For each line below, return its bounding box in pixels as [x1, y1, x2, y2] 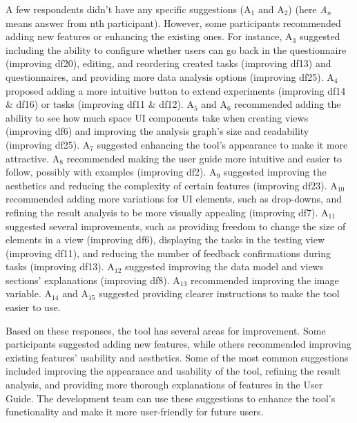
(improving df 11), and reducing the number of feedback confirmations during [6, 245, 331, 260]
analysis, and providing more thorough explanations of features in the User [6, 377, 323, 392]
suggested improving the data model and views [124, 259, 324, 274]
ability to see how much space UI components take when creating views [6, 110, 309, 124]
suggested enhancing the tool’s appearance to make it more [97, 137, 348, 151]
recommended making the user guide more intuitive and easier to [66, 151, 342, 165]
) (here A [288, 2, 327, 16]
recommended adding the [234, 97, 341, 111]
